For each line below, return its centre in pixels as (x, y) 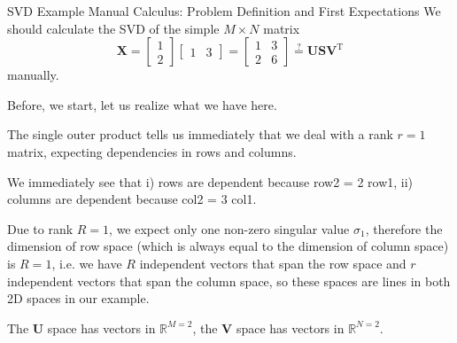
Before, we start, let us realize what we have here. (142, 104)
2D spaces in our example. (78, 298)
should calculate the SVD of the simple (113, 28)
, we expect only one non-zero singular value (229, 228)
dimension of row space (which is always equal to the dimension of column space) (228, 246)
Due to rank (40, 228)
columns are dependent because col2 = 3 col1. (132, 199)
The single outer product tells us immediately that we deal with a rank (200, 134)
